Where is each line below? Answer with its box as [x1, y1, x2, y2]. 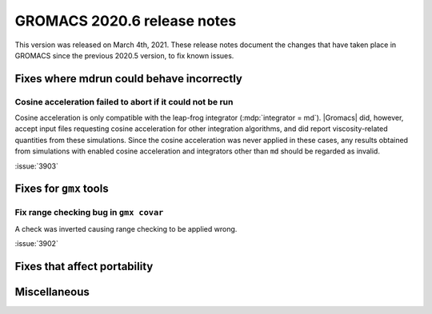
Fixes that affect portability [14, 260, 154, 273]
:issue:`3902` [14, 239, 59, 248]
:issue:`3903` [14, 161, 59, 171]
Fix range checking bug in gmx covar [14, 207, 164, 218]
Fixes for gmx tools [14, 182, 109, 196]
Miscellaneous [14, 285, 90, 299]
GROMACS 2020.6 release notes [14, 12, 237, 30]
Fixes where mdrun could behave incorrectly [14, 72, 243, 85]
